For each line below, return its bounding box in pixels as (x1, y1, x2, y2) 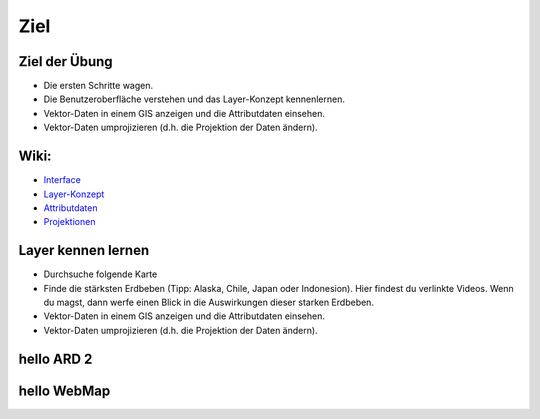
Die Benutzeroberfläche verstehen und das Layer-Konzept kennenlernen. (43, 93, 345, 105)
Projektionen (43, 216, 96, 228)
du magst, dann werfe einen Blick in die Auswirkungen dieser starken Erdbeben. (43, 296, 375, 308)
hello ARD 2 (18, 350, 93, 367)
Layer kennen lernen (18, 242, 150, 259)
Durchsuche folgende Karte (43, 268, 158, 280)
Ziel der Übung (18, 53, 114, 70)
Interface (43, 174, 82, 186)
